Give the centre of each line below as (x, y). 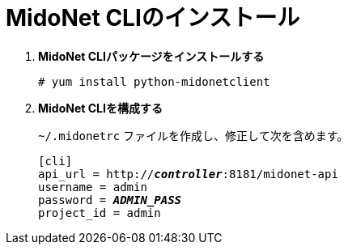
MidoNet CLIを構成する (100, 108)
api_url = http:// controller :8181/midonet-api (188, 174)
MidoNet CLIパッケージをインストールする (151, 56)
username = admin (93, 187)
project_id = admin (100, 213)
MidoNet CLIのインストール (153, 18)
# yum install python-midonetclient (154, 81)
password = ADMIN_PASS (110, 200)
